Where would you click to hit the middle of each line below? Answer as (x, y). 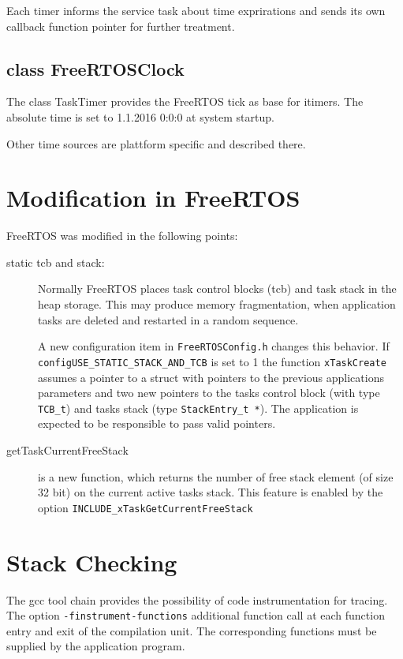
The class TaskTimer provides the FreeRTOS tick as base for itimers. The (185, 101)
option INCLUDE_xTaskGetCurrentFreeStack (146, 507)
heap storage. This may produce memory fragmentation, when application (217, 304)
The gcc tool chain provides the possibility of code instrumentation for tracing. (197, 599)
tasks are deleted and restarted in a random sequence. (168, 319)
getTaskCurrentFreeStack (67, 450)
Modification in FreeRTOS (153, 198)
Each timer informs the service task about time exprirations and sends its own (196, 10)
